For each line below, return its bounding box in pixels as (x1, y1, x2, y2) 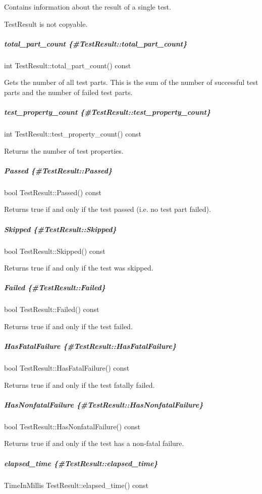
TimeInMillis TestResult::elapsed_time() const (4, 479, 149, 490)
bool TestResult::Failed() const (4, 304, 99, 315)
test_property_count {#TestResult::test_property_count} (4, 107, 211, 117)
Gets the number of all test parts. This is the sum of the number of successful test (4, 77, 258, 87)
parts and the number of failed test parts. (4, 86, 133, 97)
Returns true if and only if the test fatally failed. (4, 379, 155, 390)
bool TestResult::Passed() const (4, 187, 101, 197)
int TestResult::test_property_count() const (4, 128, 142, 139)
